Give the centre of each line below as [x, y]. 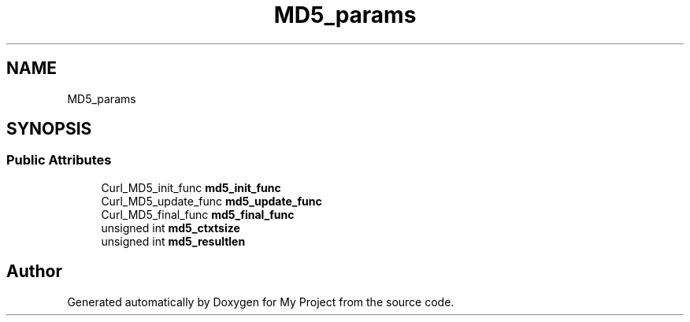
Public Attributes [59, 160]
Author [34, 272]
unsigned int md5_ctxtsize [171, 228]
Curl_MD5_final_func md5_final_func [198, 214]
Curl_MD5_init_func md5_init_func [191, 187]
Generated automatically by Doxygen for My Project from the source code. [261, 302]
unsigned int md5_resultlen [173, 241]
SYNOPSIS [49, 129]
